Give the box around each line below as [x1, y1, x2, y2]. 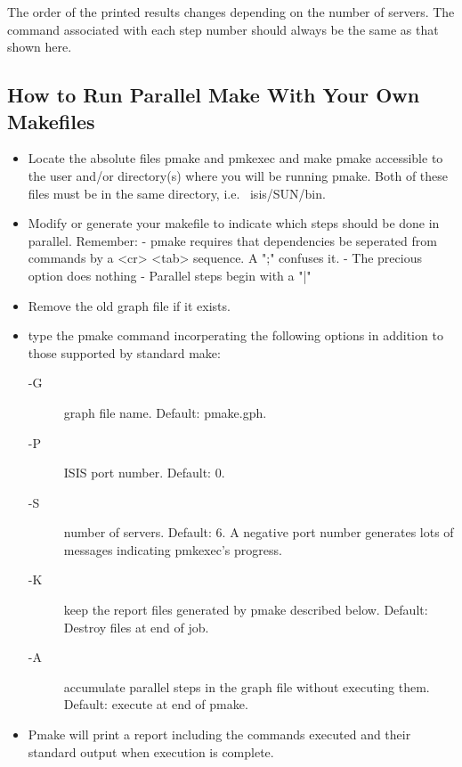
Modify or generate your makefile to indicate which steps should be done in [28, 214, 440, 233]
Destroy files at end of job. [63, 617, 209, 636]
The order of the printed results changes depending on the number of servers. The [7, 3, 455, 20]
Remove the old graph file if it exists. [28, 296, 231, 314]
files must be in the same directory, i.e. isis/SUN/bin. [28, 184, 326, 202]
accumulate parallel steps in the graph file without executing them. [63, 677, 430, 696]
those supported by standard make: [28, 343, 221, 362]
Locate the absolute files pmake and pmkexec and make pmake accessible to [28, 149, 443, 167]
